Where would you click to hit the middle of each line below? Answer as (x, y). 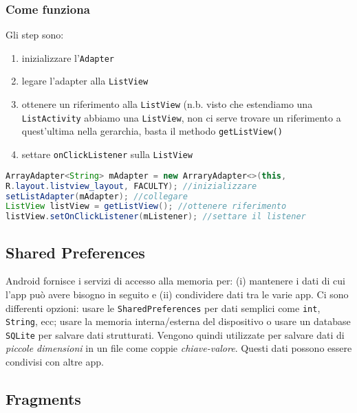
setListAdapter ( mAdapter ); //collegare (97, 196)
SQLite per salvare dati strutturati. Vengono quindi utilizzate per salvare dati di (175, 334)
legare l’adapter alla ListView (85, 81)
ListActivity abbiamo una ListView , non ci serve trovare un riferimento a (181, 117)
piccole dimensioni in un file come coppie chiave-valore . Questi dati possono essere (179, 348)
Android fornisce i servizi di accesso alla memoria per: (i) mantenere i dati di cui (176, 281)
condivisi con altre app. (55, 362)
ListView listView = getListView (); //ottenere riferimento (146, 206)
